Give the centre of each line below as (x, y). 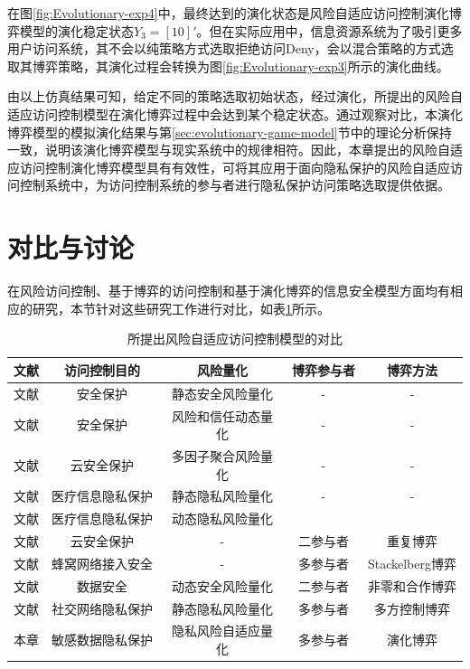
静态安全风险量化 (222, 393)
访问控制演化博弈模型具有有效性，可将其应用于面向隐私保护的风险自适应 (235, 167)
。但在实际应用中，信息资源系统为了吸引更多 (329, 30)
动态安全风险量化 (222, 585)
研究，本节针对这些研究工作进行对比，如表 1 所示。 (181, 308)
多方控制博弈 (412, 608)
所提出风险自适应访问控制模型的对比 (235, 339)
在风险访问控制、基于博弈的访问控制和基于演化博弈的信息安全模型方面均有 (229, 291)
